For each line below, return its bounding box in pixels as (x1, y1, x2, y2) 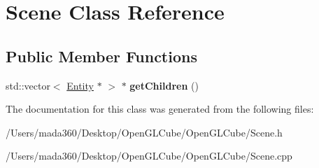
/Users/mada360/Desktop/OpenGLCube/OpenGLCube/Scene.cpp (6, 148, 292, 163)
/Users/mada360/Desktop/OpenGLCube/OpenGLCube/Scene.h (6, 125, 283, 139)
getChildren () (129, 78, 199, 92)
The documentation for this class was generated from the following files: (6, 101, 314, 116)
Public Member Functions (6, 45, 197, 66)
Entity (66, 78, 94, 92)
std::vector (6, 78, 50, 92)
